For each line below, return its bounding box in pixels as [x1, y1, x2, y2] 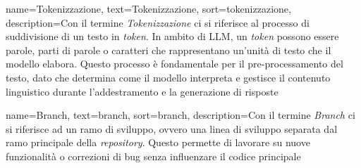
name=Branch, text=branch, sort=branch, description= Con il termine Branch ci [6, 108, 355, 122]
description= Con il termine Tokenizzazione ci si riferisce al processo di [6, 15, 310, 30]
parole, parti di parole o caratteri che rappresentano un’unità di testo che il [6, 42, 331, 57]
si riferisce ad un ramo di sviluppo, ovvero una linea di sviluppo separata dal [6, 121, 338, 136]
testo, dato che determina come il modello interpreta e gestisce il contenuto [6, 70, 331, 84]
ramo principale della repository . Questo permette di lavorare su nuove [6, 135, 310, 150]
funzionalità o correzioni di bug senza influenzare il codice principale [6, 148, 301, 163]
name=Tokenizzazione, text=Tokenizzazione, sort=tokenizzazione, [6, 1, 291, 15]
